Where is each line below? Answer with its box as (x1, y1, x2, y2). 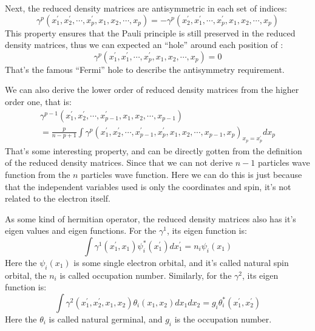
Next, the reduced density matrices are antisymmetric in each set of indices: (5, 2, 287, 14)
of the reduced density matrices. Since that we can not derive (5, 156, 233, 169)
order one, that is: (5, 95, 72, 107)
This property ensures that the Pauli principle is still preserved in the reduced (5, 26, 296, 39)
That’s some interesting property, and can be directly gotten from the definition (5, 144, 302, 157)
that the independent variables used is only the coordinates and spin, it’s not (5, 180, 291, 193)
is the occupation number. (174, 312, 272, 325)
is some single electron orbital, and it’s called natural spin (73, 256, 289, 268)
